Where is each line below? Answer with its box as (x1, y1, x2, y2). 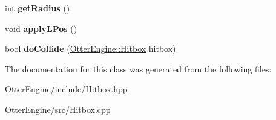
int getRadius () (5, 2, 70, 14)
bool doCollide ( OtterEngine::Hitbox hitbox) (5, 42, 176, 55)
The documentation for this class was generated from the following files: (5, 62, 272, 75)
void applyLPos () (5, 22, 77, 34)
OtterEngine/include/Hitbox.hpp (5, 83, 128, 95)
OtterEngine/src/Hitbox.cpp (5, 103, 111, 115)
